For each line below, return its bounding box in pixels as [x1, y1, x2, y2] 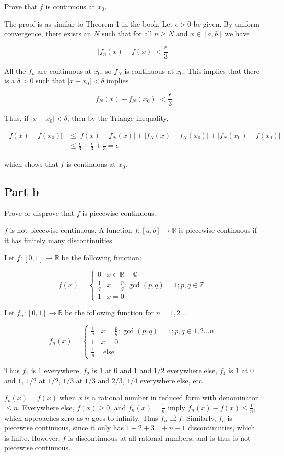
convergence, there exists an [4, 28, 91, 39]
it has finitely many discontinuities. [4, 235, 114, 246]
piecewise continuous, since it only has [4, 422, 124, 433]
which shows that [4, 159, 58, 169]
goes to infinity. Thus [91, 412, 158, 423]
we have [225, 28, 250, 39]
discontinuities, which [187, 422, 255, 433]
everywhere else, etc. [140, 375, 204, 385]
